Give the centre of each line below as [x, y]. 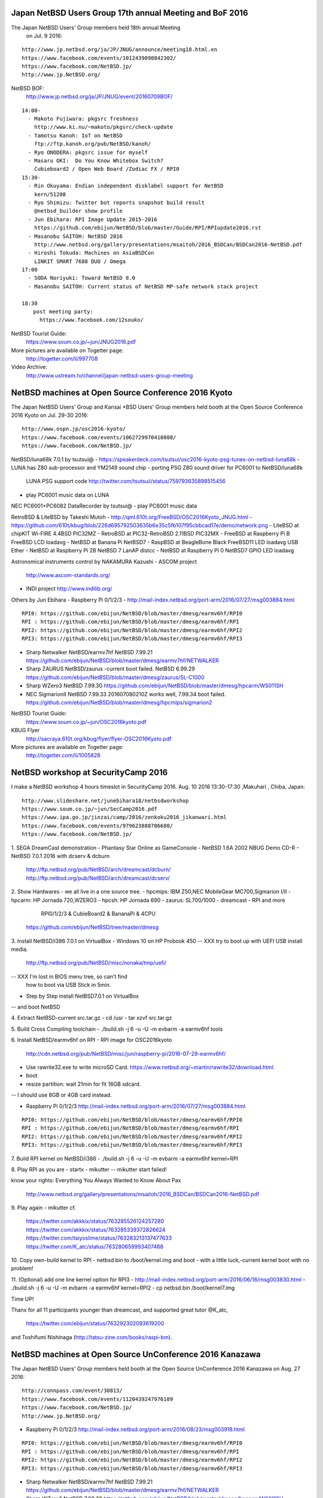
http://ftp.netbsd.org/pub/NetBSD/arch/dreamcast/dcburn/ [98, 869]
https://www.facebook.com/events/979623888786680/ [97, 826]
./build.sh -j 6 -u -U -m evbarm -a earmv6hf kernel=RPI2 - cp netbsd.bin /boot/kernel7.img [123, 1288]
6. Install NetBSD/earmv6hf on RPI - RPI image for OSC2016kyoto [92, 1040]
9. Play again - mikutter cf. [43, 1208]
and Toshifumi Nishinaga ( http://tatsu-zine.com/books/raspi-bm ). [92, 1337]
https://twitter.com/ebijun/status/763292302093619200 [95, 1324]
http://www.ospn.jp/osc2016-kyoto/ [74, 429]
